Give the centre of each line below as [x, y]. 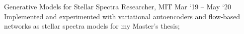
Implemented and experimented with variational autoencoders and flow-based [122, 16]
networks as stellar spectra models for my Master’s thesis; [92, 26]
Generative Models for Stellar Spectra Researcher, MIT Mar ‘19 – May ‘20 [118, 6]
